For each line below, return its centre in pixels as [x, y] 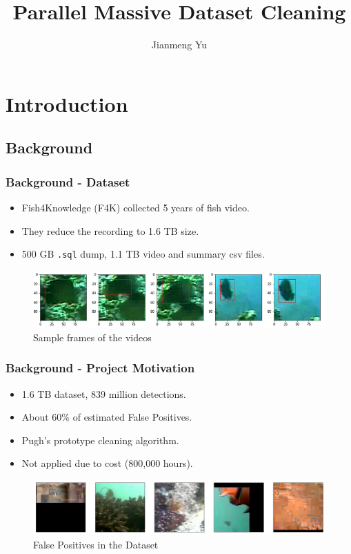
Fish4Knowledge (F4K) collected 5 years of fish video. [136, 207]
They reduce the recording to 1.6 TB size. [110, 230]
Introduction [67, 103]
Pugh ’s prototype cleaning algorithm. [100, 440]
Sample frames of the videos [92, 337]
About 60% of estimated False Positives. [107, 417]
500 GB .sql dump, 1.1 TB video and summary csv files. [143, 254]
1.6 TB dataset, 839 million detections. [104, 393]
